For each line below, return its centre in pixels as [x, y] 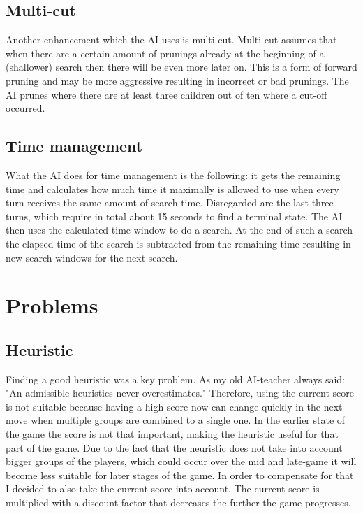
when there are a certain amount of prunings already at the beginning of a [165, 53]
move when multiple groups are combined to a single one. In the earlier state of [176, 420]
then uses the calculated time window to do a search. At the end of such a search [179, 230]
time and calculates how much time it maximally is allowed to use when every [172, 188]
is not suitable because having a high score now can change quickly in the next [174, 406]
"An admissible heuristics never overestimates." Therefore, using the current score [180, 393]
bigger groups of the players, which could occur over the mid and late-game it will [181, 461]
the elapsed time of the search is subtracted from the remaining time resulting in [178, 243]
